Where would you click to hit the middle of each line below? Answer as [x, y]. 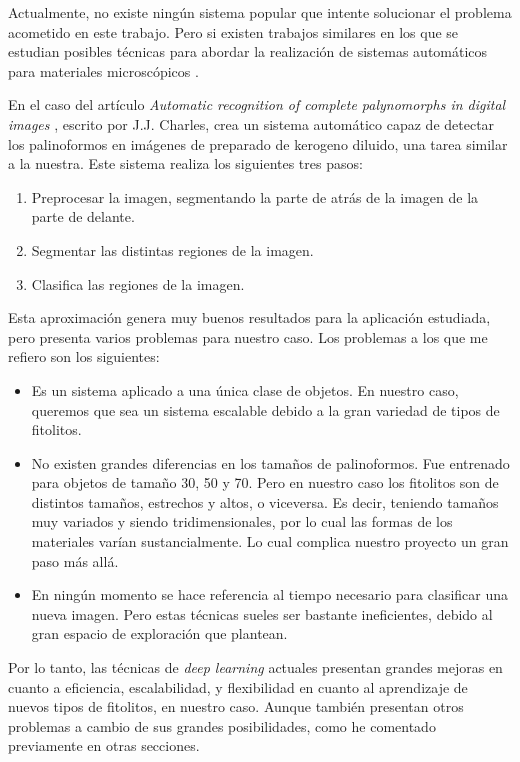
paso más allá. [75, 560]
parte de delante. [83, 216]
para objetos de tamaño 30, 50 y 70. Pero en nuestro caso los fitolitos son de [265, 482]
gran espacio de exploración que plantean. [159, 633]
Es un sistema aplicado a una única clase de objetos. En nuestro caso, [245, 389]
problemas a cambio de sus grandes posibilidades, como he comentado [222, 725]
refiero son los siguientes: [84, 356]
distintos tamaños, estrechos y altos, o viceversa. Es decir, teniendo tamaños [265, 501]
